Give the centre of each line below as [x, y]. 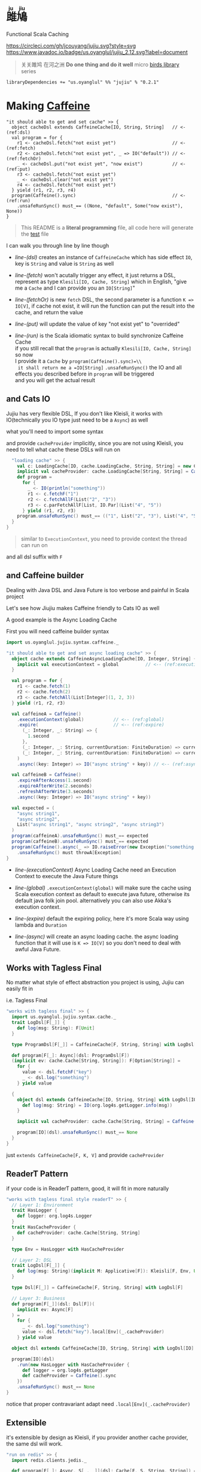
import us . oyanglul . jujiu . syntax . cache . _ [64, 1017]
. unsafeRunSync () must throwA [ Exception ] [69, 852]
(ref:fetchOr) [24, 158]
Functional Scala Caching [37, 34]
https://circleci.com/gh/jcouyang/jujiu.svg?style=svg [71, 46]
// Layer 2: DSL [32, 1260]
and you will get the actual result [55, 380]
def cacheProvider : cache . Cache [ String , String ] [79, 1233]
